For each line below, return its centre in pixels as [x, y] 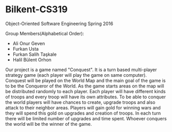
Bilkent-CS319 [36, 9]
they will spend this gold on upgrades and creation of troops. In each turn [83, 113]
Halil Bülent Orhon [32, 59]
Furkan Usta [26, 49]
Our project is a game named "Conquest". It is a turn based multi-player [81, 70]
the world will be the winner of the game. [49, 124]
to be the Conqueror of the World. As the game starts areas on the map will [85, 86]
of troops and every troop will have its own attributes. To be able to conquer [85, 97]
